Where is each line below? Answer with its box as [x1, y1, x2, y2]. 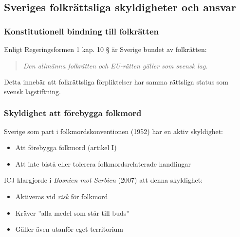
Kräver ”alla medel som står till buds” [15, 207, 129, 218]
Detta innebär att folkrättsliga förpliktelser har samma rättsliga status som [4, 77, 229, 87]
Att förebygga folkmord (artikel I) [15, 142, 117, 152]
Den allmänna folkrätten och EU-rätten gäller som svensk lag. [23, 60, 208, 70]
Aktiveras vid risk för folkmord [15, 191, 108, 201]
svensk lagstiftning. [4, 86, 61, 96]
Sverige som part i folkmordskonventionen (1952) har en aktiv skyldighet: [4, 126, 223, 136]
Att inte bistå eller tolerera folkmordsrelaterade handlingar [15, 158, 191, 169]
